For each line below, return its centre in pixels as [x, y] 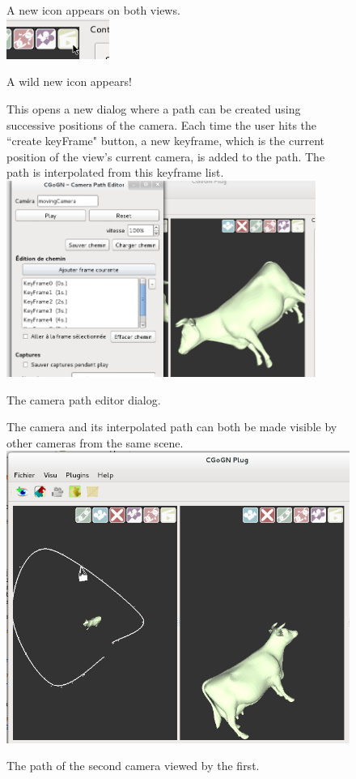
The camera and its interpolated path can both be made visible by [172, 427]
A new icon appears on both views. [93, 10]
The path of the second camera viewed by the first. [133, 766]
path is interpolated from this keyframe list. [115, 172]
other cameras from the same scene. [95, 442]
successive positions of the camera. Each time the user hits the [162, 124]
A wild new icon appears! [69, 81]
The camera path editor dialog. [84, 399]
